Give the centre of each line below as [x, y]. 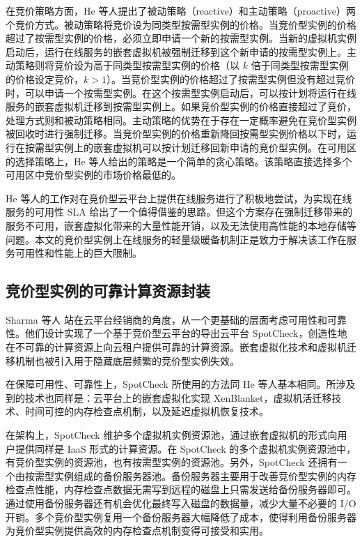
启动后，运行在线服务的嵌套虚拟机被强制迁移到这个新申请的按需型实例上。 [176, 51]
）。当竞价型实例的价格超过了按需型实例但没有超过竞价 [230, 78]
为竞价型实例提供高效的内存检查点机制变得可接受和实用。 [137, 530]
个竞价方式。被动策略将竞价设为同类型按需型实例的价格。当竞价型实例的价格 [181, 24]
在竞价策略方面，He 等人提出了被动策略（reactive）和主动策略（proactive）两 [181, 10]
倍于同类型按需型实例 [300, 65]
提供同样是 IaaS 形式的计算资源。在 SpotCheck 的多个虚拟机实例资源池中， [186, 448]
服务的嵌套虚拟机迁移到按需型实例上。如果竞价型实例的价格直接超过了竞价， [181, 106]
